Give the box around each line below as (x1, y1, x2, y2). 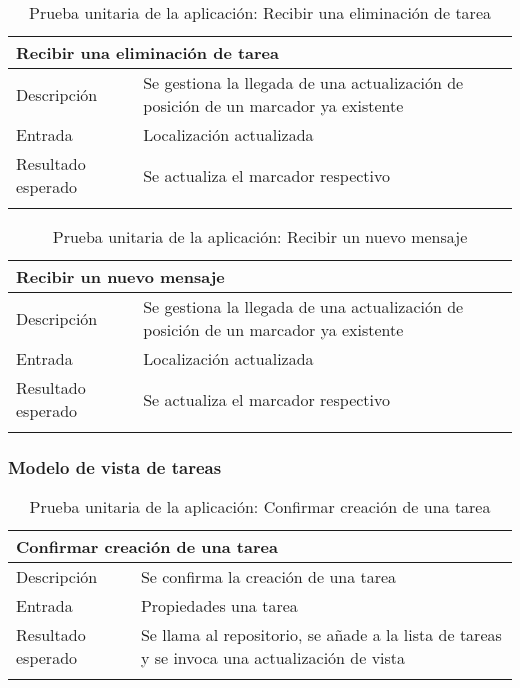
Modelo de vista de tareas (8, 454, 222, 479)
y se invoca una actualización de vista (140, 646, 406, 670)
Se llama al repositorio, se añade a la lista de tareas (140, 623, 502, 647)
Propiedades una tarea (140, 594, 298, 618)
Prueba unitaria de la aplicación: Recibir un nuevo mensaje (52, 225, 468, 248)
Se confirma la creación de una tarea (140, 565, 397, 589)
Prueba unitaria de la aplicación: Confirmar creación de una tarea (29, 495, 491, 519)
